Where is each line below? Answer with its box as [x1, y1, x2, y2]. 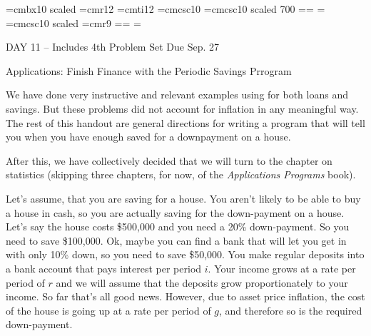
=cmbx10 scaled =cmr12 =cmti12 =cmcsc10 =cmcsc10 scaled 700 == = [6, 1, 325, 16]
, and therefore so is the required [219, 302, 362, 317]
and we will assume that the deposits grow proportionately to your [56, 275, 348, 290]
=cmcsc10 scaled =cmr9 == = [6, 15, 141, 30]
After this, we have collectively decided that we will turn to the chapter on [6, 153, 332, 168]
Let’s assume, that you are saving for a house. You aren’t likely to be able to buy [6, 190, 361, 205]
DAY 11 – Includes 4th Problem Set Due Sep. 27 [6, 39, 219, 54]
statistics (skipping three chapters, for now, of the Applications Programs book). [6, 167, 356, 182]
